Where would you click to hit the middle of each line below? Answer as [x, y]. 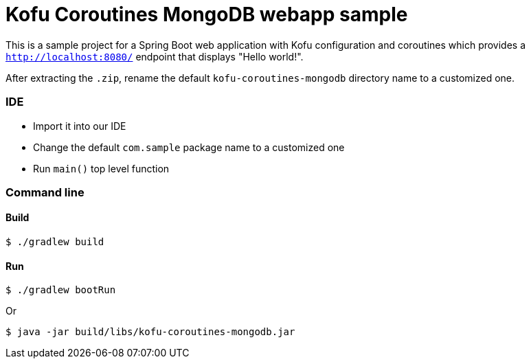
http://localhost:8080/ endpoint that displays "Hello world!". [155, 56]
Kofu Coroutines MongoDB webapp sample [207, 14]
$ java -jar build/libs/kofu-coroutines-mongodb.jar [150, 332]
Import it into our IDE [80, 126]
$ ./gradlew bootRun [61, 290]
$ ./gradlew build [55, 242]
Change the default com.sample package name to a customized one [189, 147]
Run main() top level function [101, 168]
